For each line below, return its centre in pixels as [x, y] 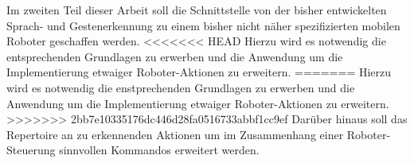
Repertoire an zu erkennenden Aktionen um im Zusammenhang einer [175, 134]
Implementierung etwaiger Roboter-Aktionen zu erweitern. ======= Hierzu [199, 72]
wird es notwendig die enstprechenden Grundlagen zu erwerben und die [181, 87]
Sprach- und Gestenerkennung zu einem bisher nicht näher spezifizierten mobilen [203, 25]
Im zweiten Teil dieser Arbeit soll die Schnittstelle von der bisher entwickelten [197, 10]
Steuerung [31, 150]
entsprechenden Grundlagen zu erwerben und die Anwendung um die [175, 56]
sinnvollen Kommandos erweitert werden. [159, 150]
